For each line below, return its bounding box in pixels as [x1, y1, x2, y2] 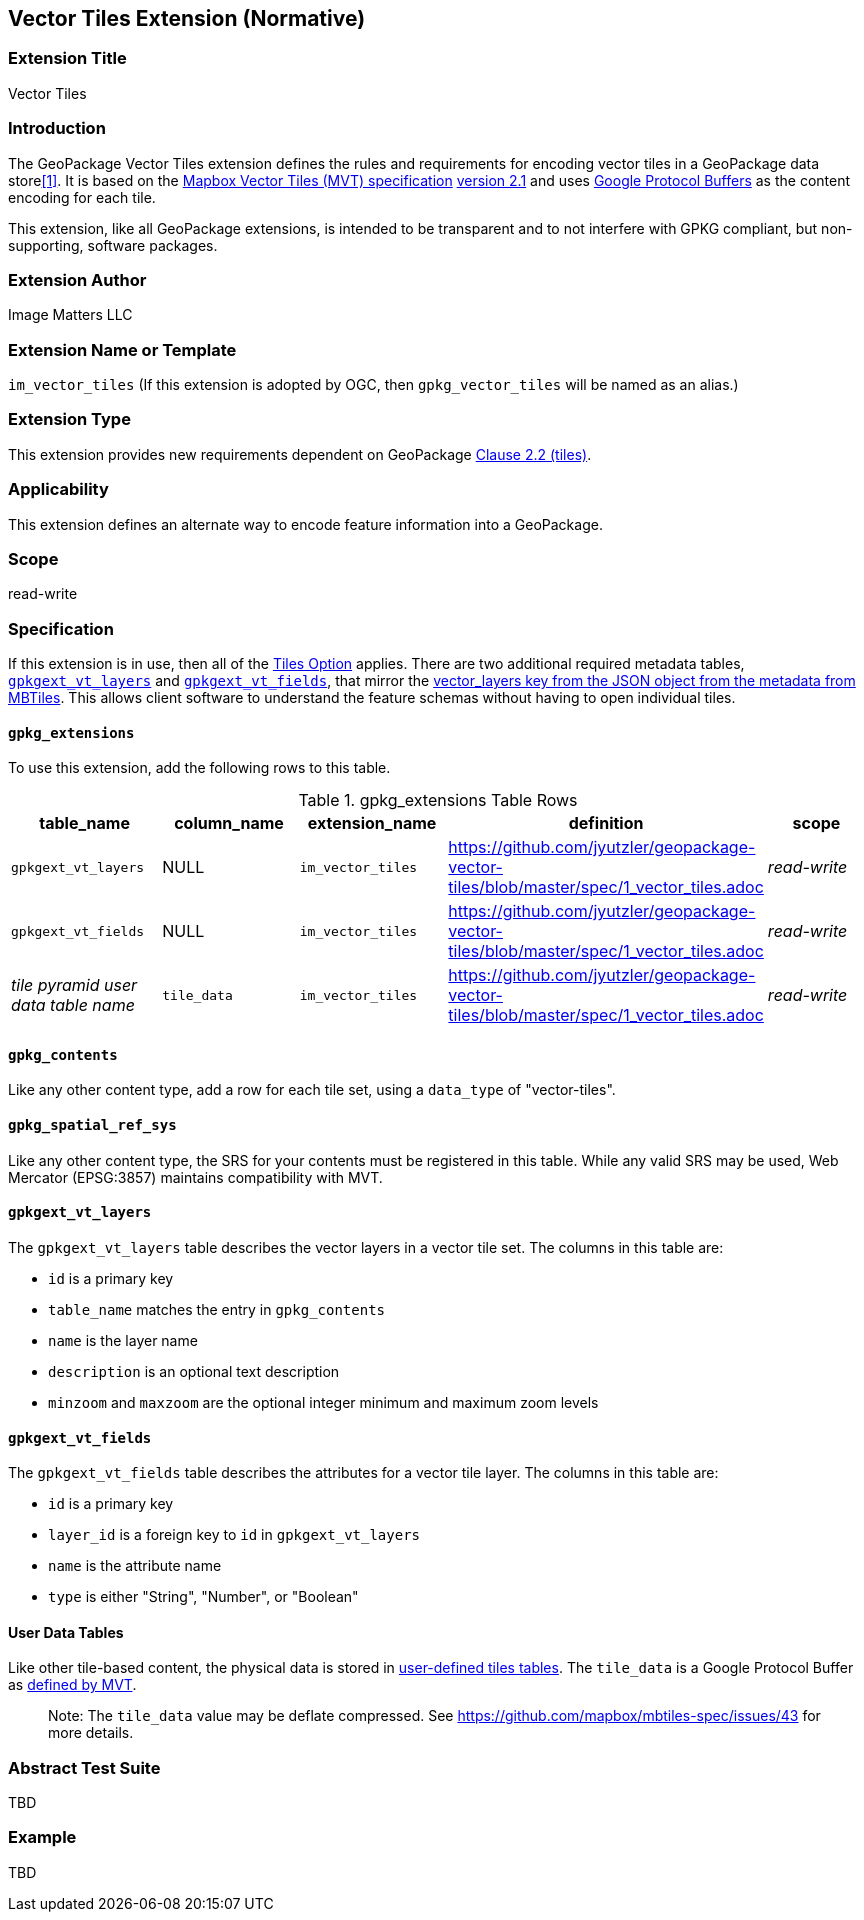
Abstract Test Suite [8, 1757, 161, 1778]
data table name [11, 995, 135, 1016]
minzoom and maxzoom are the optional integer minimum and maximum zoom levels [48, 1393, 599, 1411]
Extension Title [8, 48, 127, 69]
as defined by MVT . [8, 1676, 137, 1694]
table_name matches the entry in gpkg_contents [48, 1300, 386, 1318]
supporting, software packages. [8, 236, 218, 254]
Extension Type [8, 409, 131, 430]
